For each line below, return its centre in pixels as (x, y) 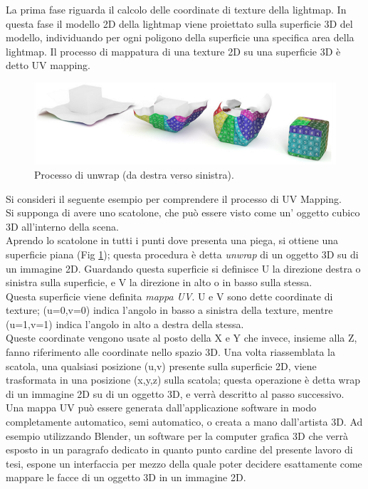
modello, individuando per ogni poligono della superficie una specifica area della (180, 37)
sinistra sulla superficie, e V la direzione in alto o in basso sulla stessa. (159, 282)
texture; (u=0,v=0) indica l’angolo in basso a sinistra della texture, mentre (169, 310)
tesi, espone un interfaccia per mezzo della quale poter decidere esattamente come (184, 463)
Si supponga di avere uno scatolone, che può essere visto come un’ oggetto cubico (183, 212)
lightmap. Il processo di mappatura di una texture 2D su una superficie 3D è (173, 51)
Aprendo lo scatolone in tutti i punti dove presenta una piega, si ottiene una (172, 240)
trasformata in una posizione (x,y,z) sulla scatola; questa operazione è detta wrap (183, 380)
